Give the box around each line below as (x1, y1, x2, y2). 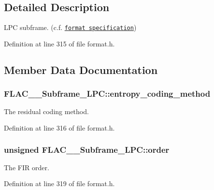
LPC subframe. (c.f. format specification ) (4, 22, 137, 32)
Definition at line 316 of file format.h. (4, 123, 115, 133)
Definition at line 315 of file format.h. (4, 38, 115, 48)
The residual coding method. (4, 106, 89, 117)
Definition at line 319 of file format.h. (4, 178, 115, 189)
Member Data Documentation (4, 62, 158, 77)
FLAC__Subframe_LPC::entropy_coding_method (4, 88, 211, 100)
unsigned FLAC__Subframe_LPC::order (4, 143, 170, 155)
